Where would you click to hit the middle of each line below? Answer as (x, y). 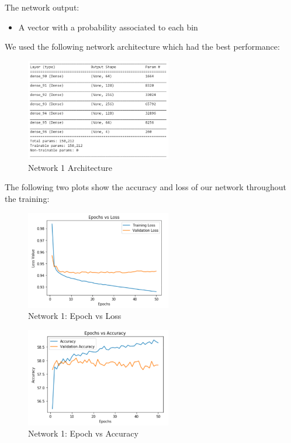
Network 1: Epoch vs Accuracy (83, 433)
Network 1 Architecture (70, 167)
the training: (27, 199)
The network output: (42, 7)
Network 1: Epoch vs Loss (75, 316)
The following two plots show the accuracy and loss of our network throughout (145, 187)
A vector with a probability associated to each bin (108, 27)
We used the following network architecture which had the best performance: (142, 47)
